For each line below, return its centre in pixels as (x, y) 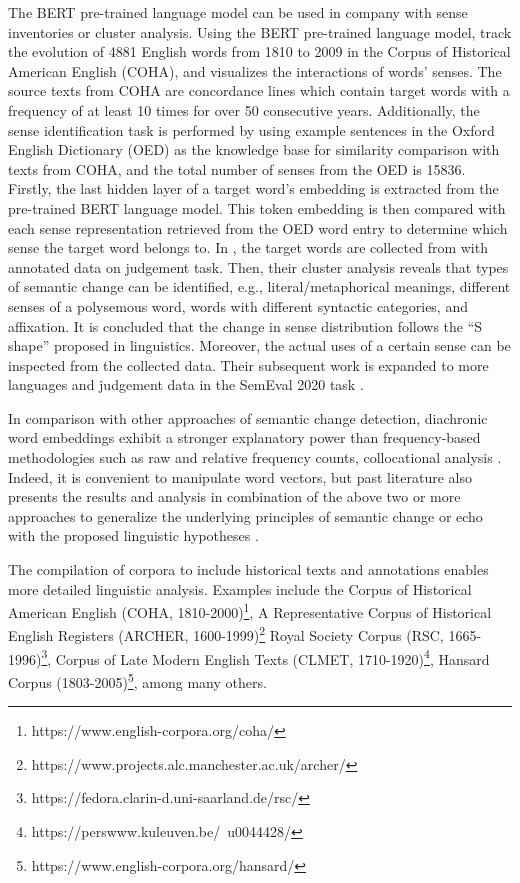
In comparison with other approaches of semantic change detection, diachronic (248, 417)
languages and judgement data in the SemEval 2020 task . (186, 384)
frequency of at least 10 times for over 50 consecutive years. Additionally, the (244, 109)
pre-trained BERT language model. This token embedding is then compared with (257, 207)
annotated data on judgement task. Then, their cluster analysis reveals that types (258, 266)
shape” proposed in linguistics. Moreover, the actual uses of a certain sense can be (259, 345)
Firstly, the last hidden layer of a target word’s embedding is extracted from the (253, 188)
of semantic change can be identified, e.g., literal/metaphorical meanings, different (259, 286)
